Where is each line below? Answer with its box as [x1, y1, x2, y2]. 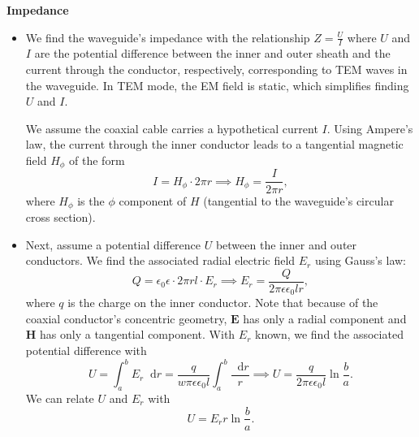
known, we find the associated [254, 326, 404, 343]
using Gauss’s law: [314, 252, 406, 269]
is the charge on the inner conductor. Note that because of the [67, 294, 378, 311]
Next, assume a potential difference [25, 236, 201, 253]
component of [119, 192, 187, 209]
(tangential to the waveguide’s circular [203, 192, 394, 209]
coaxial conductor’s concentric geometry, [25, 309, 227, 327]
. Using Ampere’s [326, 119, 413, 136]
